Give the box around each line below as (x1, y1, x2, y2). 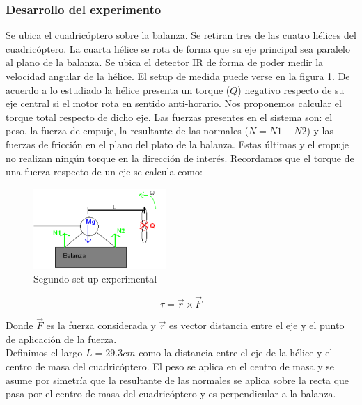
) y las (306, 123, 333, 138)
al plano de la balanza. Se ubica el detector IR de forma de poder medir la (6, 55, 324, 70)
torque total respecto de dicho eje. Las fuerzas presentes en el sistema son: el (6, 109, 333, 124)
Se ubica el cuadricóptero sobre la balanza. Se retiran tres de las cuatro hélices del (6, 28, 356, 42)
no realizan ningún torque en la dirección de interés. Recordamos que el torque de (6, 150, 354, 165)
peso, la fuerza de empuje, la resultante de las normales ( (6, 123, 249, 138)
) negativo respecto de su (237, 82, 345, 97)
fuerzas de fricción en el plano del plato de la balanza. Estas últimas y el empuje (6, 136, 349, 151)
